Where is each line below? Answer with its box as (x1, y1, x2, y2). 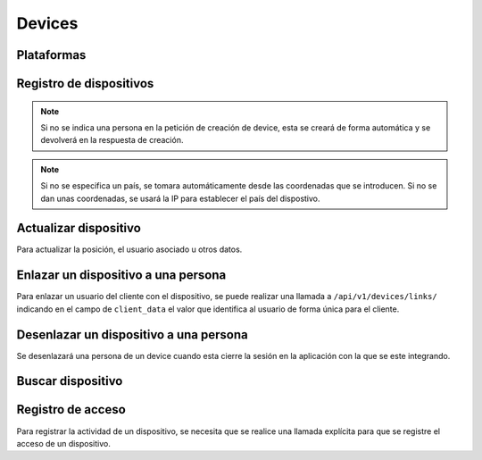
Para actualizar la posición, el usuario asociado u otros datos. (16, 244, 243, 255)
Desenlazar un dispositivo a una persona (16, 327, 249, 342)
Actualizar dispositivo (16, 221, 142, 236)
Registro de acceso (16, 402, 127, 417)
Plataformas (16, 47, 87, 63)
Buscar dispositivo (16, 373, 123, 389)
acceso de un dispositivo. (16, 438, 111, 448)
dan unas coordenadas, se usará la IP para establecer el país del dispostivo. (40, 193, 320, 204)
